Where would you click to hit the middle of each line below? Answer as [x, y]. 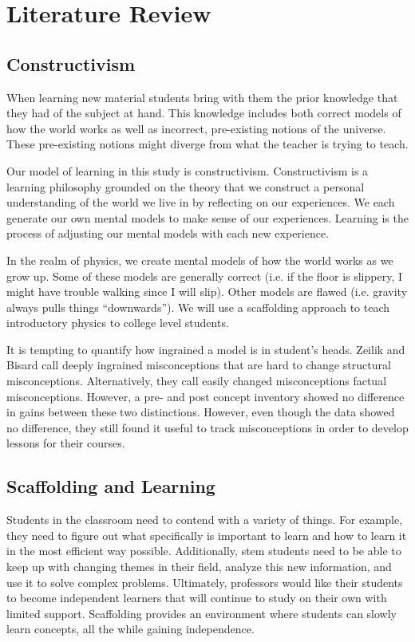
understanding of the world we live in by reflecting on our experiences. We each [201, 202]
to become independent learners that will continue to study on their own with [197, 598]
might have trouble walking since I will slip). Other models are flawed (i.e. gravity [207, 291]
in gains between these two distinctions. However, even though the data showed [201, 412]
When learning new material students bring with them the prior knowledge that [202, 97]
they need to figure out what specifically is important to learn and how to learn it [207, 535]
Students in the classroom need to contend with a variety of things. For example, [205, 520]
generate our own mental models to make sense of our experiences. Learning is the [207, 217]
